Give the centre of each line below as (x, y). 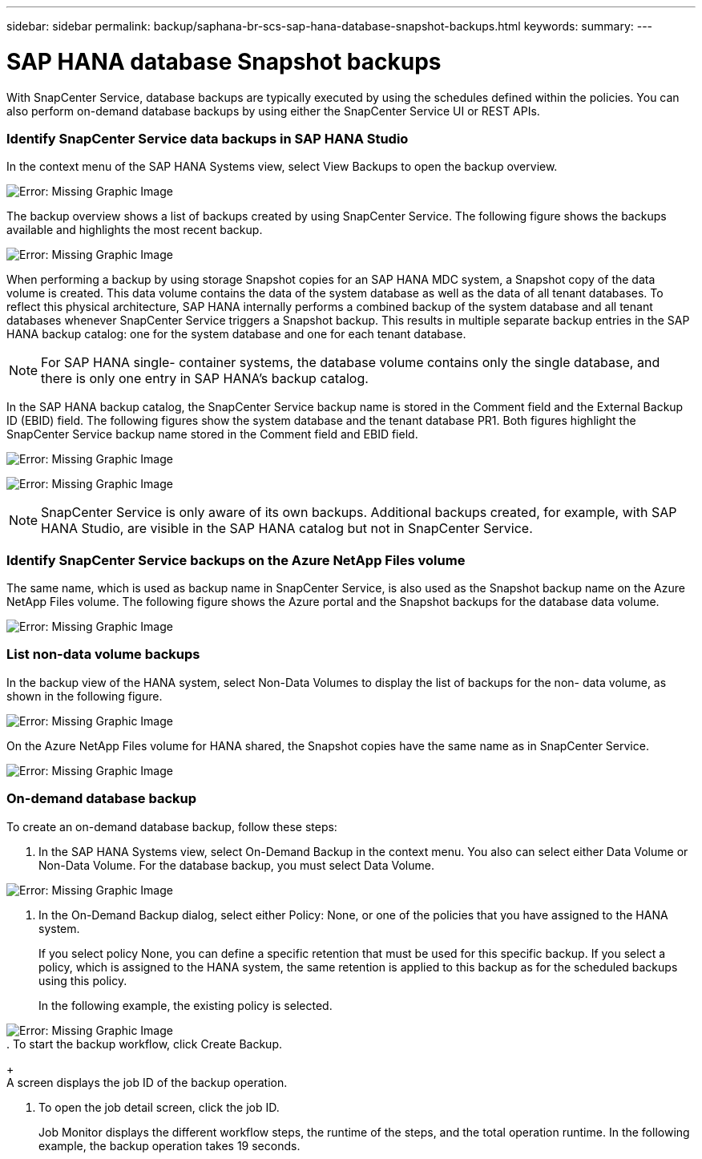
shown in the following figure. (85, 696)
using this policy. (83, 980)
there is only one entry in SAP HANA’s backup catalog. (205, 379)
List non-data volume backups (103, 654)
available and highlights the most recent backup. (135, 230)
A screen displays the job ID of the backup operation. (147, 1082)
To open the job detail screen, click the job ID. (159, 1107)
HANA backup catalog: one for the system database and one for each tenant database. (236, 334)
